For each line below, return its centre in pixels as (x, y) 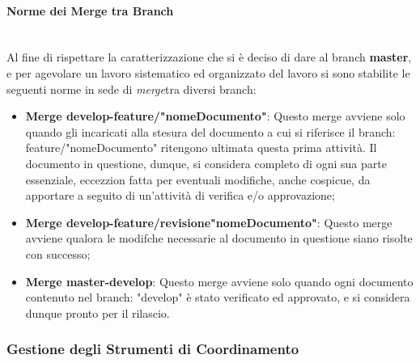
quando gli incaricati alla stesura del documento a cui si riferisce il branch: (210, 131)
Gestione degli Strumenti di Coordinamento (153, 349)
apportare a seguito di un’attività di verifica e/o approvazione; (180, 195)
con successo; (58, 253)
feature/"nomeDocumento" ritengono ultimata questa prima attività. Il (201, 148)
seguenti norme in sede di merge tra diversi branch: (132, 89)
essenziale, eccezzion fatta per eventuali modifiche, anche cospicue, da (198, 179)
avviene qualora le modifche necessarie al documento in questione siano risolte (219, 238)
